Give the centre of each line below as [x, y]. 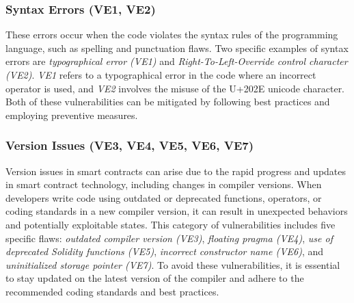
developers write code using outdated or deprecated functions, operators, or [164, 197]
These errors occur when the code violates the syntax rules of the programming [172, 35]
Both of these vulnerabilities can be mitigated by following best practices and [168, 102]
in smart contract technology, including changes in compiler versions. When [164, 184]
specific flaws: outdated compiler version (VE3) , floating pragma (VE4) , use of [169, 238]
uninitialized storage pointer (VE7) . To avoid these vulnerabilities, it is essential [173, 264]
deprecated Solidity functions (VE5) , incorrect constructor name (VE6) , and [165, 251]
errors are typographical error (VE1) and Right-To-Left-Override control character [177, 61]
